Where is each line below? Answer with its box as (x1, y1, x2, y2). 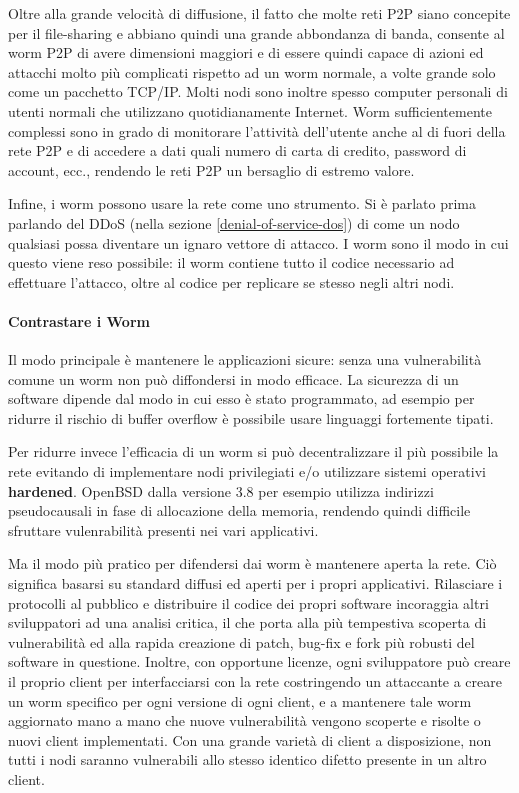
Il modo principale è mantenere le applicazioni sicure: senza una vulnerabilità (8, 349, 482, 370)
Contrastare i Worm (8, 310, 150, 331)
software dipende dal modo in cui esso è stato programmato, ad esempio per (8, 388, 475, 409)
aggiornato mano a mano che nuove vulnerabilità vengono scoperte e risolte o (8, 710, 481, 731)
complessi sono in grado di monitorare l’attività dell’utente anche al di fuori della (8, 120, 506, 141)
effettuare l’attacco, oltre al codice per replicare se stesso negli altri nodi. (8, 271, 455, 292)
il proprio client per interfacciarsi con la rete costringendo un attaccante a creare (8, 671, 502, 692)
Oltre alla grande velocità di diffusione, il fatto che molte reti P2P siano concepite (8, 3, 511, 23)
